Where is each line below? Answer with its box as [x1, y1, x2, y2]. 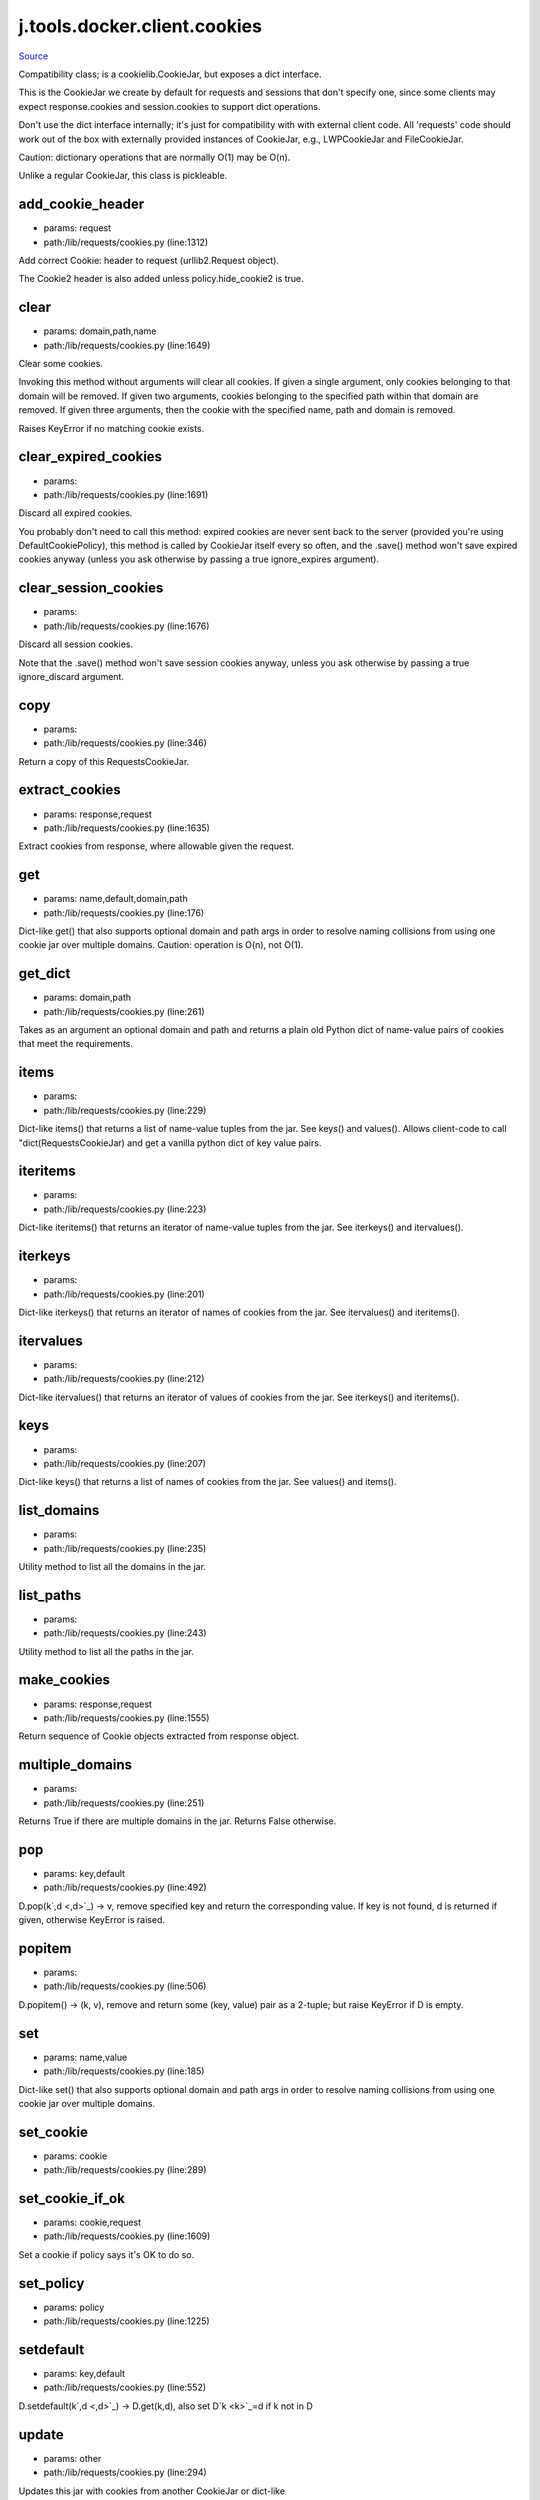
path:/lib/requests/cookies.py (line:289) [43, 2164, 207, 2176]
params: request [43, 222, 112, 234]
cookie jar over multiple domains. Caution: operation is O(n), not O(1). [18, 939, 304, 951]
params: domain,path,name [43, 325, 157, 337]
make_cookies [18, 1671, 110, 1689]
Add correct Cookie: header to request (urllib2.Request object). [18, 254, 280, 266]
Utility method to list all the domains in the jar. [18, 1560, 207, 1572]
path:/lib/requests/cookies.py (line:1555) [43, 1711, 210, 1724]
